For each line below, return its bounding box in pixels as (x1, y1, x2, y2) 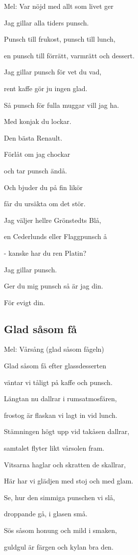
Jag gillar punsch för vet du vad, (4, 67, 102, 77)
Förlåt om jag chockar (4, 149, 70, 159)
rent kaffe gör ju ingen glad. (4, 83, 88, 93)
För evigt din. (4, 297, 45, 307)
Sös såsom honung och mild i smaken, (4, 525, 117, 535)
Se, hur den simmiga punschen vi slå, (4, 492, 115, 502)
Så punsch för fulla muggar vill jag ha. (4, 99, 119, 110)
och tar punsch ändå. (4, 165, 67, 175)
